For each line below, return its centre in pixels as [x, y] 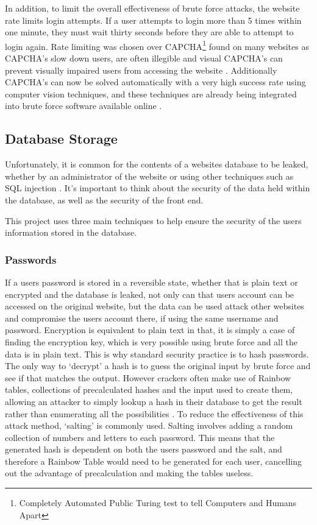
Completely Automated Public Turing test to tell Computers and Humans [158, 503]
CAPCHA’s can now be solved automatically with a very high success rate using [155, 82]
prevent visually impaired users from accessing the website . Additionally [141, 70]
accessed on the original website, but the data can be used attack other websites [155, 306]
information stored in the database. [71, 232]
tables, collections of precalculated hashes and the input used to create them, [149, 389]
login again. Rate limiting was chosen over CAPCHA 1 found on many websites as [157, 45]
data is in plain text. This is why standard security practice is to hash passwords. [157, 354]
